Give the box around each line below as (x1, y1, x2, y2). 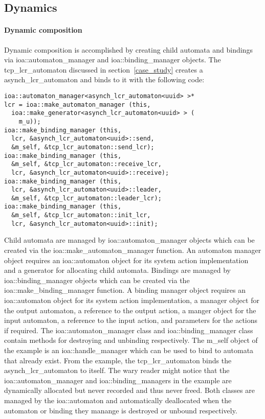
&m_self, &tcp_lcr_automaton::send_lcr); (11, 143, 154, 151)
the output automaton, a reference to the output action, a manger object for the (4, 305, 256, 315)
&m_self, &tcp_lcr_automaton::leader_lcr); (11, 194, 162, 202)
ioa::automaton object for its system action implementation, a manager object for (4, 295, 259, 306)
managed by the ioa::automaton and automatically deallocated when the (4, 394, 232, 405)
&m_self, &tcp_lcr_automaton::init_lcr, (11, 212, 151, 219)
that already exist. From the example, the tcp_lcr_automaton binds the (4, 355, 232, 365)
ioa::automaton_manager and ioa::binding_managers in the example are (4, 375, 232, 385)
